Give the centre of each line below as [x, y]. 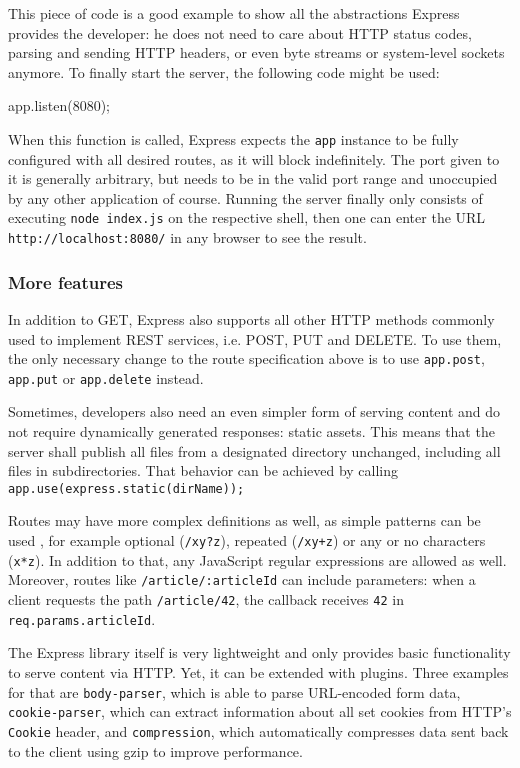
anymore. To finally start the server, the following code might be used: [224, 71]
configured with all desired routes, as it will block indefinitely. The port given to [254, 158]
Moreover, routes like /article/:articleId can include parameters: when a [242, 579]
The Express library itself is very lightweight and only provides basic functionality [259, 652]
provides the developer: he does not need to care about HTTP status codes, [240, 32]
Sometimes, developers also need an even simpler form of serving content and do [254, 411]
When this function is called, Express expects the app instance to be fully [233, 138]
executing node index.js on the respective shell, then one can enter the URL [247, 217]
